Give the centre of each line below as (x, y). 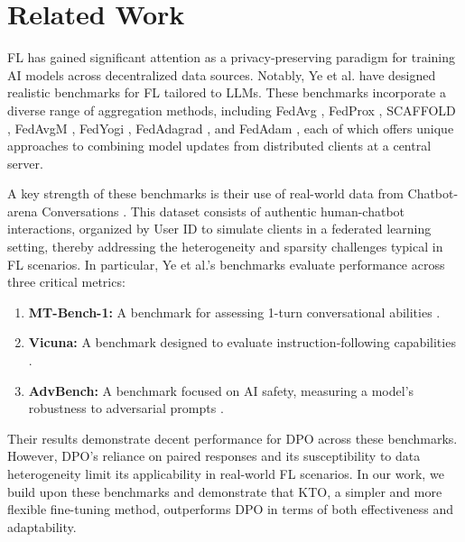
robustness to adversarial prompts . (126, 408)
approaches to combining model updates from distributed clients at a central (219, 146)
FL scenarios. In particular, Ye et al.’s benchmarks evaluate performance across (226, 264)
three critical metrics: (66, 282)
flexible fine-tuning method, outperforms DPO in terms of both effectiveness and (230, 509)
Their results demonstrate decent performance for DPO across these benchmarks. (232, 438)
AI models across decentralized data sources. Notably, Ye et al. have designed (222, 74)
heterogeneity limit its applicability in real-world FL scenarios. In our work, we (226, 473)
